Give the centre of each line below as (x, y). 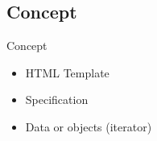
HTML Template (67, 72)
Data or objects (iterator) (89, 126)
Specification (57, 100)
